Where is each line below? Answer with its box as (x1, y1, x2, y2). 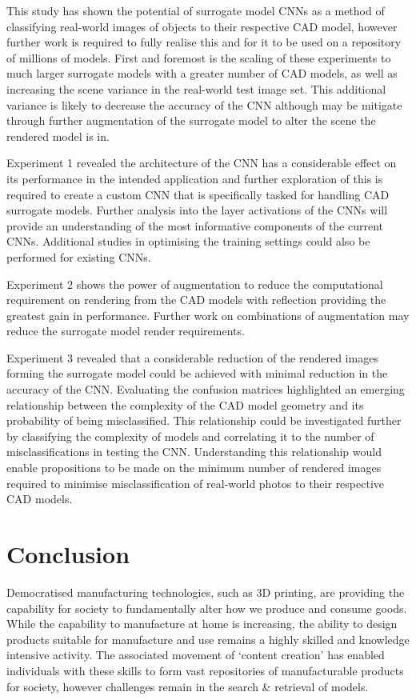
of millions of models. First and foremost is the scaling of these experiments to (6, 49, 391, 66)
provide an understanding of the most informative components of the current (6, 217, 384, 234)
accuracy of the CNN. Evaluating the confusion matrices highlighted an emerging (6, 381, 405, 398)
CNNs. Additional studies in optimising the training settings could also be (6, 233, 370, 250)
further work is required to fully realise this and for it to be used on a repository (6, 34, 402, 50)
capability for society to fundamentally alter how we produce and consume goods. (6, 599, 407, 616)
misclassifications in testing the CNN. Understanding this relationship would (6, 443, 382, 460)
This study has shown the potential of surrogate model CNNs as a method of (6, 2, 385, 18)
